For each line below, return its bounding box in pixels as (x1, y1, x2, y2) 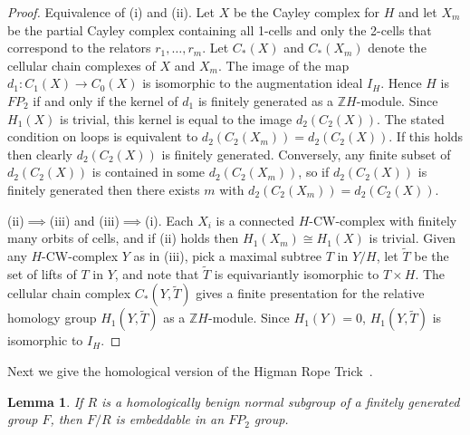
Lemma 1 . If (7, 391, 83, 411)
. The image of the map (217, 55, 350, 74)
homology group (7, 308, 97, 327)
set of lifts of (7, 264, 77, 283)
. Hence (380, 73, 422, 92)
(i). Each (145, 210, 194, 229)
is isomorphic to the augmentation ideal (142, 73, 363, 92)
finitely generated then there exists (7, 179, 200, 198)
